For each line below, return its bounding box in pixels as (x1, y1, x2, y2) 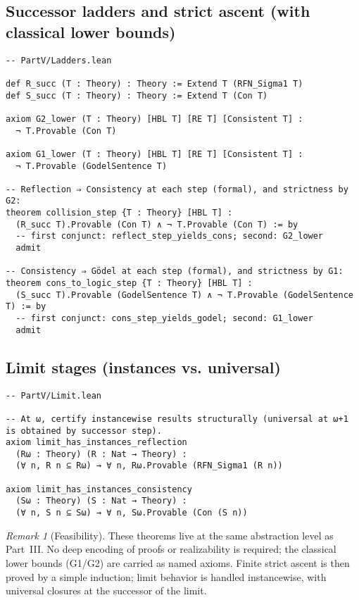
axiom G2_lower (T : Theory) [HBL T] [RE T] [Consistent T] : (6, 113, 303, 124)
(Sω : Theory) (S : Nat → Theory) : (15, 496, 187, 506)
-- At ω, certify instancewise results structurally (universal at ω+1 (6, 413, 348, 424)
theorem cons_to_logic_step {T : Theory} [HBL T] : (6, 278, 253, 289)
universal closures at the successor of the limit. (6, 583, 207, 598)
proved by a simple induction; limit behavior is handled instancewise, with (6, 569, 327, 584)
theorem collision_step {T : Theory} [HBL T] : (6, 208, 233, 218)
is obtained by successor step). (6, 425, 162, 436)
